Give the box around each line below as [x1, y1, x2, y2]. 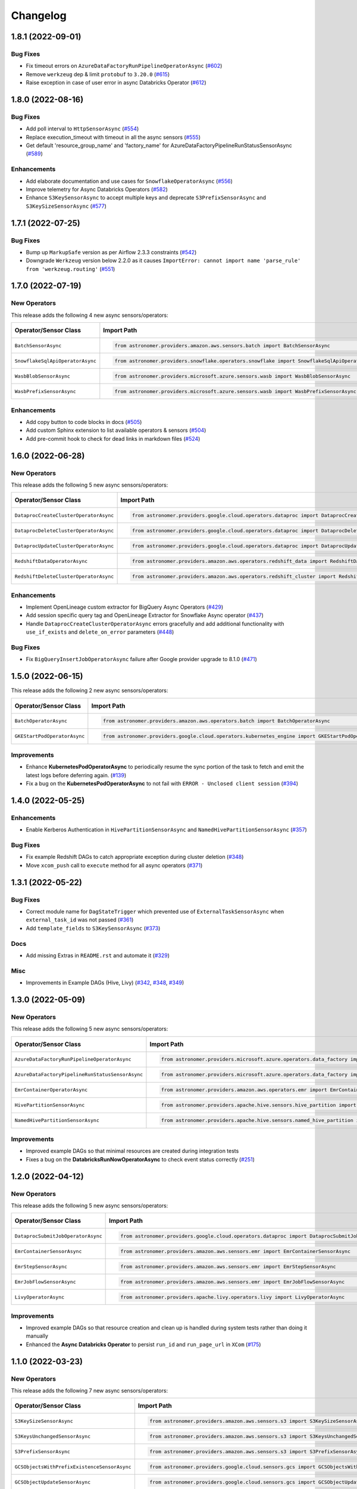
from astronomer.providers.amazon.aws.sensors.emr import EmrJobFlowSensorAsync [120, 1278, 345, 1285]
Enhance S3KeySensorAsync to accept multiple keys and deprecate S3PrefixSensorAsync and [26, 194, 267, 201]
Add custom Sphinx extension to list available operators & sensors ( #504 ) [26, 426, 206, 434]
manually [26, 1332, 49, 1340]
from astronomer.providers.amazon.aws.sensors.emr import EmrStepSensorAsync [120, 1263, 336, 1270]
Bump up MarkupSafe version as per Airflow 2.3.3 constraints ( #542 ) [26, 248, 197, 256]
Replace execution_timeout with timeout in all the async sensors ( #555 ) [26, 133, 201, 141]
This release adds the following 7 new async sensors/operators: [11, 1387, 168, 1394]
